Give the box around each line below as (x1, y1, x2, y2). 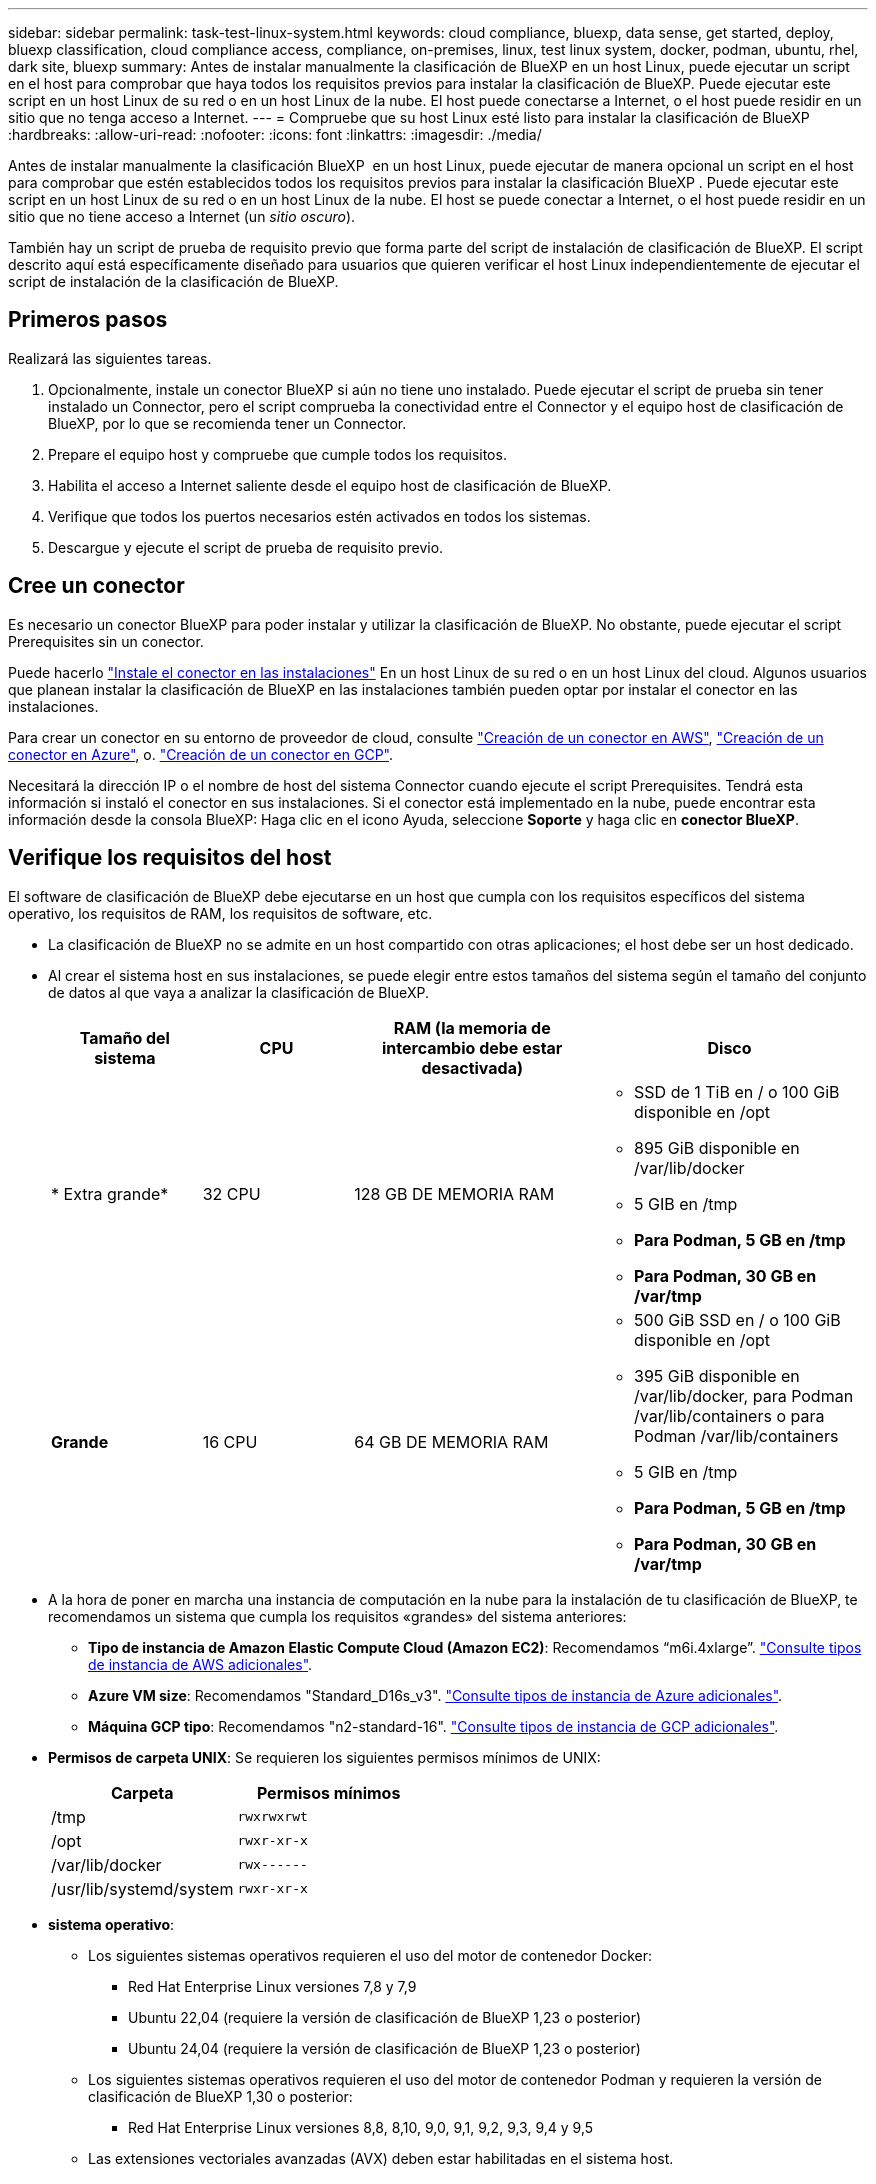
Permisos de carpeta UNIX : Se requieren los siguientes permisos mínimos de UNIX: (48, 1748, 601, 1766)
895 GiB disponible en (634, 1137, 800, 1158)
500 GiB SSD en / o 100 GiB (634, 1309, 841, 1330)
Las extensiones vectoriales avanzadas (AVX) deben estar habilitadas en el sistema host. (88, 2149, 674, 2167)
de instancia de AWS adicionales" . (88, 1655, 313, 1673)
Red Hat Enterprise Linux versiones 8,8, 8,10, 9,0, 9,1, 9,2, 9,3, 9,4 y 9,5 (128, 2118, 594, 2136)
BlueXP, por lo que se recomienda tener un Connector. (48, 414, 407, 432)
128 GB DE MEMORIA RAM (354, 1183, 555, 1204)
